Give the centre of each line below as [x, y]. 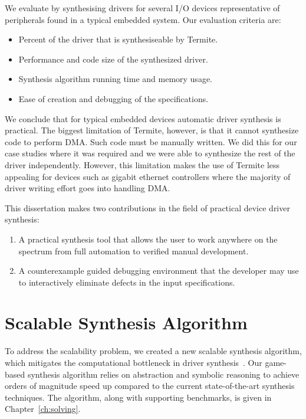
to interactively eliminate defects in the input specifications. [127, 282]
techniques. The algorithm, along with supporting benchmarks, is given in [138, 397]
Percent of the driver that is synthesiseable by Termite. [118, 39]
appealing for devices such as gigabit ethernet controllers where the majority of [148, 176]
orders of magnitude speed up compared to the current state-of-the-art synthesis [150, 386]
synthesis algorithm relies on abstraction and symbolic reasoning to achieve [163, 374]
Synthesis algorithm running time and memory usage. [115, 79]
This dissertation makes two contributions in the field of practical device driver [147, 207]
